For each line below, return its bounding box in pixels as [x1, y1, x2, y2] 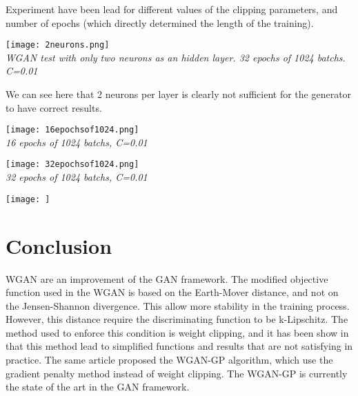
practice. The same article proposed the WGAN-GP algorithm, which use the [6, 353, 333, 367]
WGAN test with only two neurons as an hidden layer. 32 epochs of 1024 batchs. [6, 50, 346, 64]
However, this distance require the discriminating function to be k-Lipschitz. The [6, 312, 348, 326]
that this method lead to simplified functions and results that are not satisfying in [6, 339, 353, 353]
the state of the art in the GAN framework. [6, 379, 190, 394]
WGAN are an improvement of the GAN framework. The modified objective [6, 271, 328, 286]
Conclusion [6, 231, 112, 259]
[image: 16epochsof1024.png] [6, 125, 139, 135]
